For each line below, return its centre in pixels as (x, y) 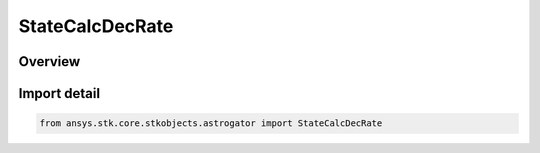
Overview (49, 61)
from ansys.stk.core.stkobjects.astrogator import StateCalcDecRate (211, 123)
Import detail (59, 93)
